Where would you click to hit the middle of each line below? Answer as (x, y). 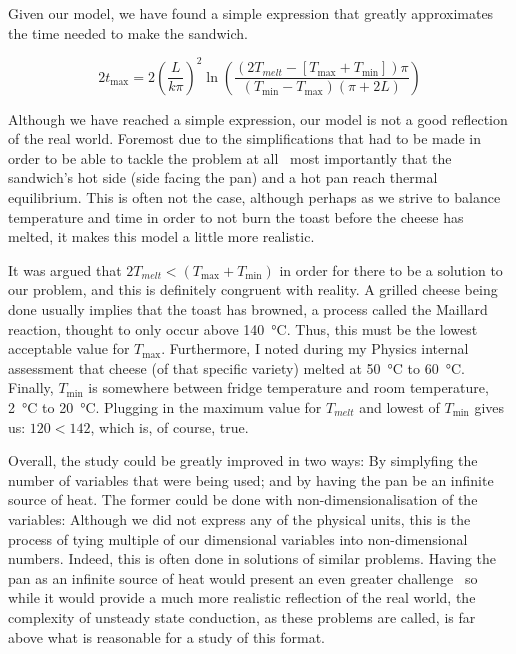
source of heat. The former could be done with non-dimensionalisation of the (243, 499)
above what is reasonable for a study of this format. (166, 636)
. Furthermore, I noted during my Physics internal (315, 348)
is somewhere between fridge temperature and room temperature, (288, 387)
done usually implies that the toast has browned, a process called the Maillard (248, 309)
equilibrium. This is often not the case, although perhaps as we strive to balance (254, 197)
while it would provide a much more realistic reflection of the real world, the (242, 597)
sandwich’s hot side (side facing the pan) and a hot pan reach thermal (223, 177)
